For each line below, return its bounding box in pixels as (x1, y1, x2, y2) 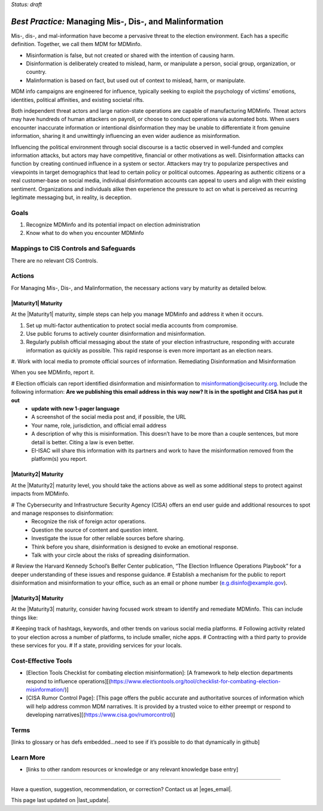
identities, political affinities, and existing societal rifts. (11, 96, 145, 103)
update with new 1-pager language (31, 405, 120, 412)
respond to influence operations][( (26, 677, 111, 685)
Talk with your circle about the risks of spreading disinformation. (31, 551, 190, 559)
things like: (11, 614, 38, 621)
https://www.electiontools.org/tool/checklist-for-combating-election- (110, 677, 281, 685)
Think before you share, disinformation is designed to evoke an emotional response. (31, 543, 239, 550)
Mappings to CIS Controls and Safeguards (11, 245, 136, 253)
